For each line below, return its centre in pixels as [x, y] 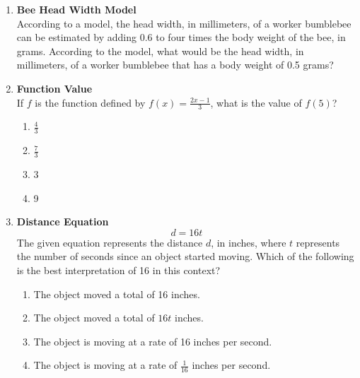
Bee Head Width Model [76, 9]
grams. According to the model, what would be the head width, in [160, 51]
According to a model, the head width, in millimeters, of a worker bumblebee [184, 23]
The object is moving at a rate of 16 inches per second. [153, 341]
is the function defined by [90, 102]
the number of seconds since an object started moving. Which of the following [185, 256]
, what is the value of [256, 102]
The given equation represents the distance [110, 242]
